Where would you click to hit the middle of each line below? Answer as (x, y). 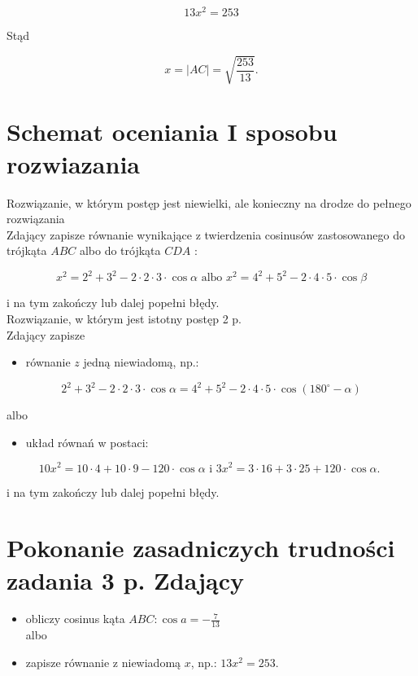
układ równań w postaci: (87, 442)
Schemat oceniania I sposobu (172, 132)
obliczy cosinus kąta (75, 619)
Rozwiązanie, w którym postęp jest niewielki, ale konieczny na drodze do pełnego (209, 202)
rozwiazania (73, 163)
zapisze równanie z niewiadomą (103, 662)
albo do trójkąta (120, 250)
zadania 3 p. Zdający (125, 579)
